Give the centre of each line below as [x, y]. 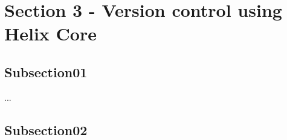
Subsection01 [46, 72]
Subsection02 [46, 129]
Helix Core [50, 33]
